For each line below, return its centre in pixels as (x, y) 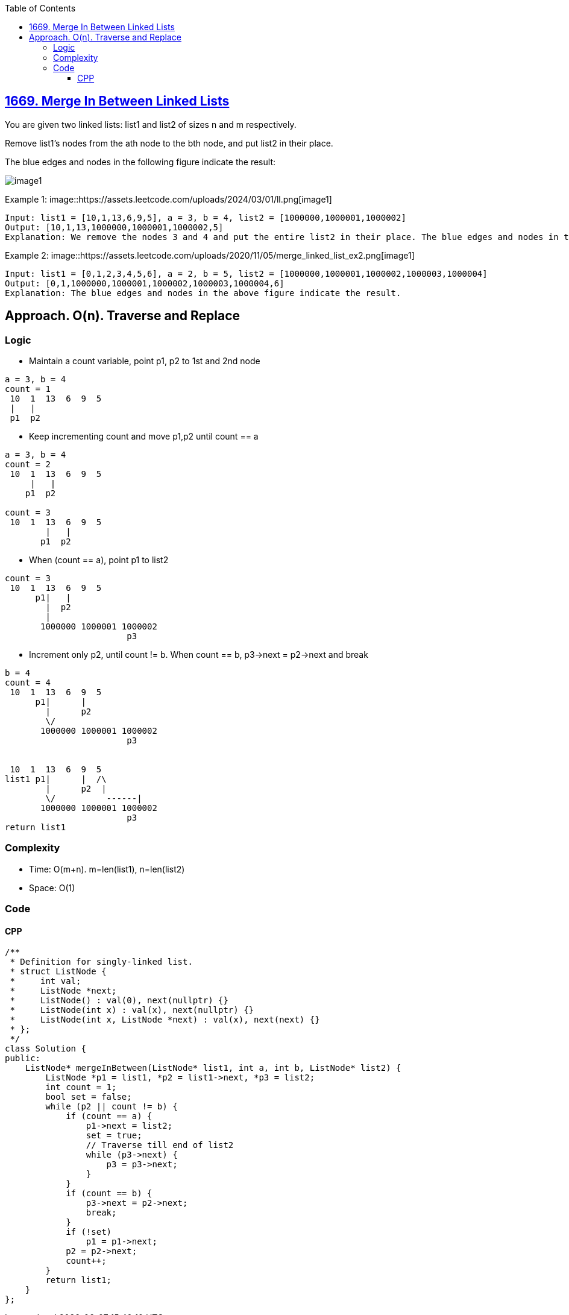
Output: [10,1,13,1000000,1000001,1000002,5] (114, 227)
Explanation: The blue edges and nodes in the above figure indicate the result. (203, 293)
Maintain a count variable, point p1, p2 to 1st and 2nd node (145, 361)
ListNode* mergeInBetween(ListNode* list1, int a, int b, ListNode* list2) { (213, 1068)
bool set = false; (89, 1097)
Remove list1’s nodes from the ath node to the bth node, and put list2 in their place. (169, 143)
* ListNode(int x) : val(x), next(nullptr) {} (132, 1010)
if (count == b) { (109, 1194)
